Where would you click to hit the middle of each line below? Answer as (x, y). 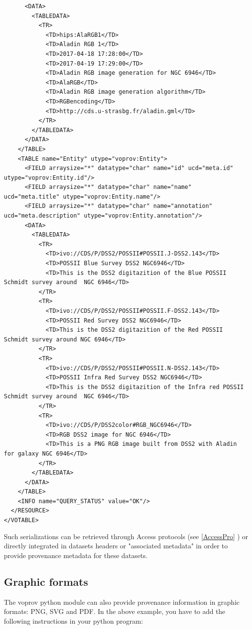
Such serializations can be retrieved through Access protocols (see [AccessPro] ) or (126, 536)
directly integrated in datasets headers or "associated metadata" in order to (116, 546)
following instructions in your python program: (74, 620)
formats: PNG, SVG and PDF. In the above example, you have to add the (115, 611)
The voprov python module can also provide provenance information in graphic (122, 602)
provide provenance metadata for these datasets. (76, 555)
